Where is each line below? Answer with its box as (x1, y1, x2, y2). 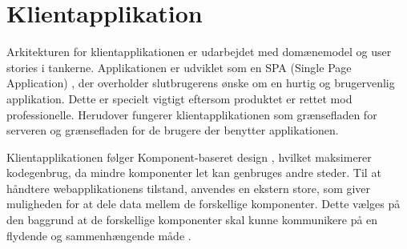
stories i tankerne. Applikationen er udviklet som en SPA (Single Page (6, 58, 352, 75)
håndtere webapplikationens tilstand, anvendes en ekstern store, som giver (6, 179, 371, 196)
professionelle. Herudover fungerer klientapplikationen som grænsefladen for (6, 106, 377, 122)
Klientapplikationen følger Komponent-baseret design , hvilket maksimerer (6, 148, 372, 165)
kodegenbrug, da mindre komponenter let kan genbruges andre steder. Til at (6, 164, 381, 181)
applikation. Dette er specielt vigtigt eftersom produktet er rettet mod (6, 90, 353, 106)
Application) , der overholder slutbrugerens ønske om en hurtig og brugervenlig (6, 74, 395, 91)
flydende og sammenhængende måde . (6, 227, 191, 243)
